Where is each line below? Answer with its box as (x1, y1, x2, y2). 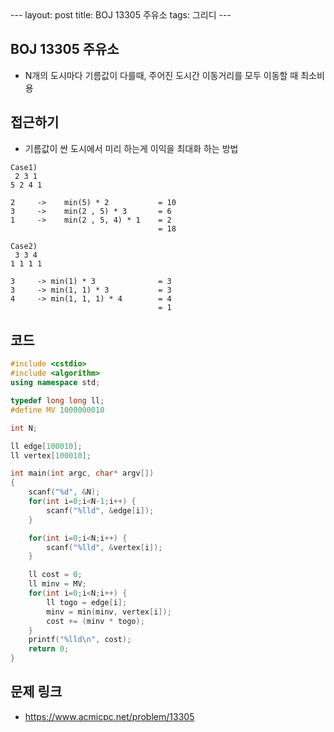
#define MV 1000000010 (10, 405, 105, 415)
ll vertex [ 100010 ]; (10, 450, 92, 461)
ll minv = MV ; (28, 579, 87, 589)
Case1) (10, 162, 38, 172)
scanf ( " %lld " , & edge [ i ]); (46, 505, 155, 516)
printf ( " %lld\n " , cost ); (28, 635, 132, 645)
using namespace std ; (10, 378, 101, 388)
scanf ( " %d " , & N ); (28, 487, 101, 497)
